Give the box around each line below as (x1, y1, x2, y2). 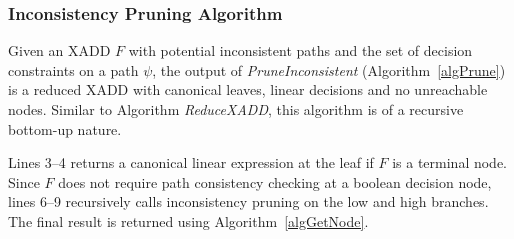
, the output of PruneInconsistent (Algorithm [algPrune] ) (152, 59, 506, 80)
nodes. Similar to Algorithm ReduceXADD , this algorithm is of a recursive (8, 99, 464, 119)
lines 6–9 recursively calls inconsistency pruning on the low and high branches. (8, 191, 489, 212)
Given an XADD (8, 40, 111, 61)
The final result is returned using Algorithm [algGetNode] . (8, 210, 369, 231)
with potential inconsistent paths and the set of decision (128, 40, 473, 61)
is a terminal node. (392, 152, 508, 173)
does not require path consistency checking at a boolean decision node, (58, 171, 492, 192)
